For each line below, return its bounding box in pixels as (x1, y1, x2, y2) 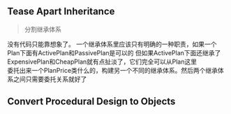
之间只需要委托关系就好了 (13, 75, 87, 83)
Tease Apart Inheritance (7, 6, 115, 17)
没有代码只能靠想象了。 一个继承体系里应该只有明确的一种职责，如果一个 (7, 40, 217, 48)
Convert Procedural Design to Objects (7, 96, 176, 108)
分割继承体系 (24, 24, 61, 34)
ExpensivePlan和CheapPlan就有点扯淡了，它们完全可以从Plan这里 (7, 57, 198, 66)
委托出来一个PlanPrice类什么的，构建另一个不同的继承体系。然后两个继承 (7, 66, 218, 74)
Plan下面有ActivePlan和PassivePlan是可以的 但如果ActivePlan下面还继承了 (7, 48, 221, 57)
